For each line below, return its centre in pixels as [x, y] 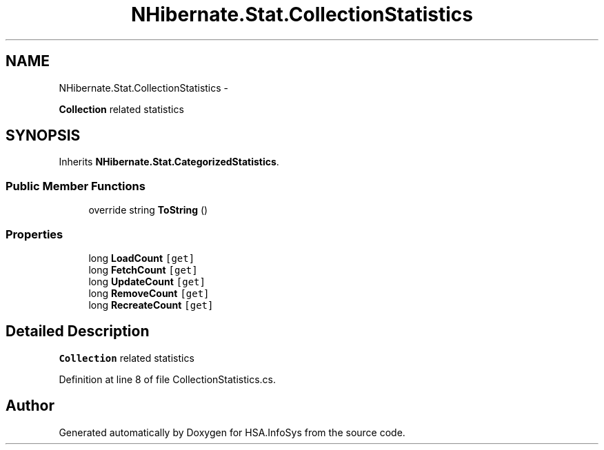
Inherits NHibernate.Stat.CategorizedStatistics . [169, 162]
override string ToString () [148, 210]
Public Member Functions [75, 186]
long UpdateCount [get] [147, 281]
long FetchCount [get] [143, 269]
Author [30, 406]
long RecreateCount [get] [151, 305]
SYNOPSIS [43, 136]
